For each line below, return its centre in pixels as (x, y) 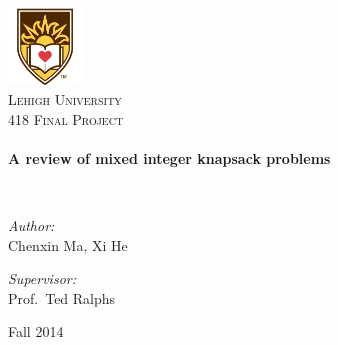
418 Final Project (66, 118)
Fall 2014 (36, 331)
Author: (31, 224)
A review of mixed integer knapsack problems (169, 157)
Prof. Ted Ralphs (62, 297)
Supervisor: (42, 278)
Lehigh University (65, 98)
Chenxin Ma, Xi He (68, 244)
